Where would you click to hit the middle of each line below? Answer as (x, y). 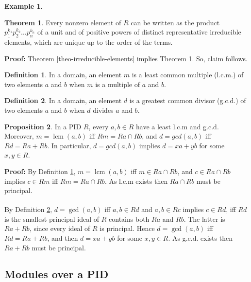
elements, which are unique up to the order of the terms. (89, 42)
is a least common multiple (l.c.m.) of (188, 75)
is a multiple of (118, 84)
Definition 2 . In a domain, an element (63, 100)
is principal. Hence (127, 228)
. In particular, (69, 145)
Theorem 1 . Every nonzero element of (63, 22)
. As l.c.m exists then (136, 181)
